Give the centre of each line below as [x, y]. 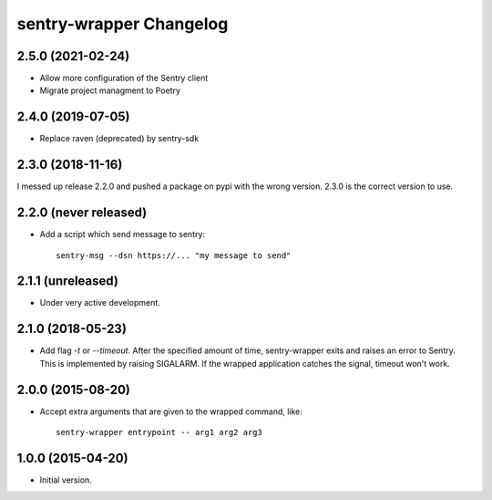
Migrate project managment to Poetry [110, 90]
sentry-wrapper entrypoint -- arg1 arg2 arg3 [159, 432]
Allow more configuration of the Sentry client [124, 78]
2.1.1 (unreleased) [67, 281]
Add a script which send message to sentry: [122, 234]
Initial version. [66, 480]
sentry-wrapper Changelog [123, 24]
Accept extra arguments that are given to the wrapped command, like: [171, 411]
